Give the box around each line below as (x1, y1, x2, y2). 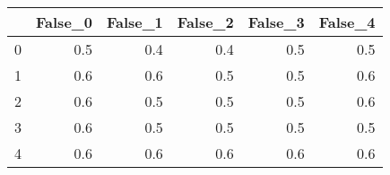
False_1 (106, 12, 163, 32)
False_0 (36, 12, 92, 32)
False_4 (318, 12, 376, 32)
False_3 (247, 12, 305, 32)
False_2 (177, 12, 234, 32)
